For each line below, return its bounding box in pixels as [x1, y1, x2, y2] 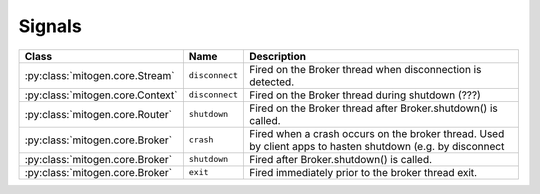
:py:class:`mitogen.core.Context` [24, 88, 178, 102]
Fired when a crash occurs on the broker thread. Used [249, 126, 505, 140]
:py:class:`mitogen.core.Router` [24, 107, 172, 121]
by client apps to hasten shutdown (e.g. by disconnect [249, 139, 505, 153]
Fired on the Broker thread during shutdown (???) [249, 88, 481, 102]
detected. [249, 75, 295, 89]
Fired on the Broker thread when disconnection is [249, 62, 482, 76]
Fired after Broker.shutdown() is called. [249, 152, 433, 166]
